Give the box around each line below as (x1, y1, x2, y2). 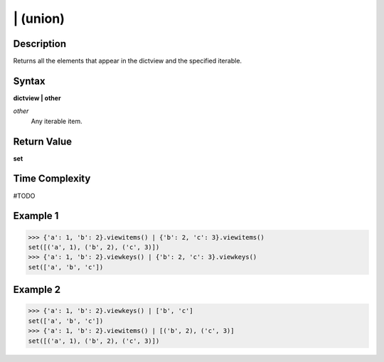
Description (13, 38, 67, 50)
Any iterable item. (31, 117, 83, 125)
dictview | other (13, 93, 61, 102)
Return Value (13, 135, 73, 147)
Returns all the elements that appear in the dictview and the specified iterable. (13, 57, 242, 65)
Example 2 (13, 284, 60, 296)
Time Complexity (13, 173, 91, 185)
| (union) (13, 11, 65, 26)
